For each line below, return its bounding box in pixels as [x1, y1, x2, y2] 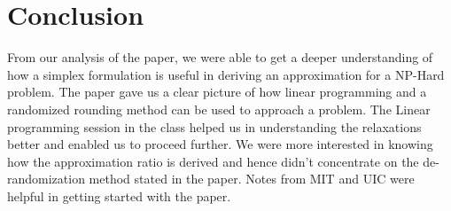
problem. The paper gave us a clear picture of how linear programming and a [7, 82, 427, 101]
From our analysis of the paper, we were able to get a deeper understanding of [7, 48, 433, 66]
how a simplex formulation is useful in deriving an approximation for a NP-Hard [7, 65, 445, 83]
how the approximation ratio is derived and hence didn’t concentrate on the [7, 152, 419, 170]
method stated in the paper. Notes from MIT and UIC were [89, 169, 415, 188]
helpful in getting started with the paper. [7, 186, 231, 205]
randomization [7, 169, 85, 188]
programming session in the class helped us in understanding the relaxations [7, 117, 422, 136]
